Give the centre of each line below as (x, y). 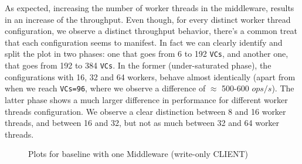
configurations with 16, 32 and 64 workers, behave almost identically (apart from (150, 76)
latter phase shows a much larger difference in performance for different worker (146, 99)
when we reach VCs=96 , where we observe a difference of (105, 88)
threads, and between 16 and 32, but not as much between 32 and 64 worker (142, 123)
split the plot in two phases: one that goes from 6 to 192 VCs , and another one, (147, 54)
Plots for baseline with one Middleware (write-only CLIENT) (138, 154)
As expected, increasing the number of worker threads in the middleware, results (150, 8)
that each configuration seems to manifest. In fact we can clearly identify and (144, 42)
